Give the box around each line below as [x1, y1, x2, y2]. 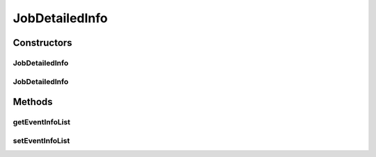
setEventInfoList [13, 135, 70, 145]
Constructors [13, 37, 72, 49]
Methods [13, 96, 53, 108]
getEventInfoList [13, 117, 71, 127]
